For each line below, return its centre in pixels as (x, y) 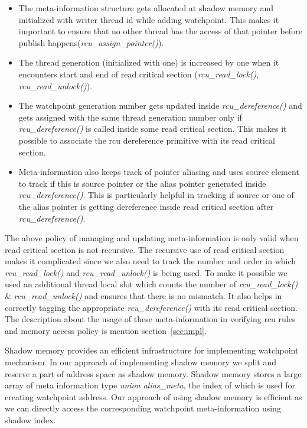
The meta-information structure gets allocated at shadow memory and (146, 8)
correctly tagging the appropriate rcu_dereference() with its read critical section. (151, 307)
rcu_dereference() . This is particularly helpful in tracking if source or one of (156, 195)
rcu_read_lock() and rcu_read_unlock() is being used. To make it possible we (146, 272)
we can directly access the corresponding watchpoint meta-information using (143, 408)
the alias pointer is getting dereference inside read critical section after (146, 206)
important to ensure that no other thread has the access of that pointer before (160, 31)
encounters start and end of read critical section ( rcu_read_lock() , (139, 74)
